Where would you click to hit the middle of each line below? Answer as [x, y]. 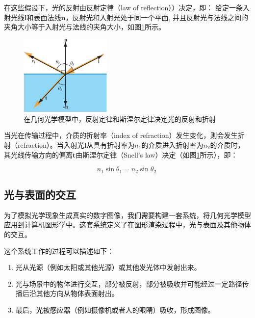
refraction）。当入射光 [51, 145]
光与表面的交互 [40, 194]
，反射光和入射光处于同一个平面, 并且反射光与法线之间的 [157, 17]
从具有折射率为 [111, 145]
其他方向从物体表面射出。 [77, 293]
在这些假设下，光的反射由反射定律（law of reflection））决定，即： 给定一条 [123, 7]
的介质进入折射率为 [172, 145]
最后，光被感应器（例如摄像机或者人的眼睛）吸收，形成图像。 [115, 309]
